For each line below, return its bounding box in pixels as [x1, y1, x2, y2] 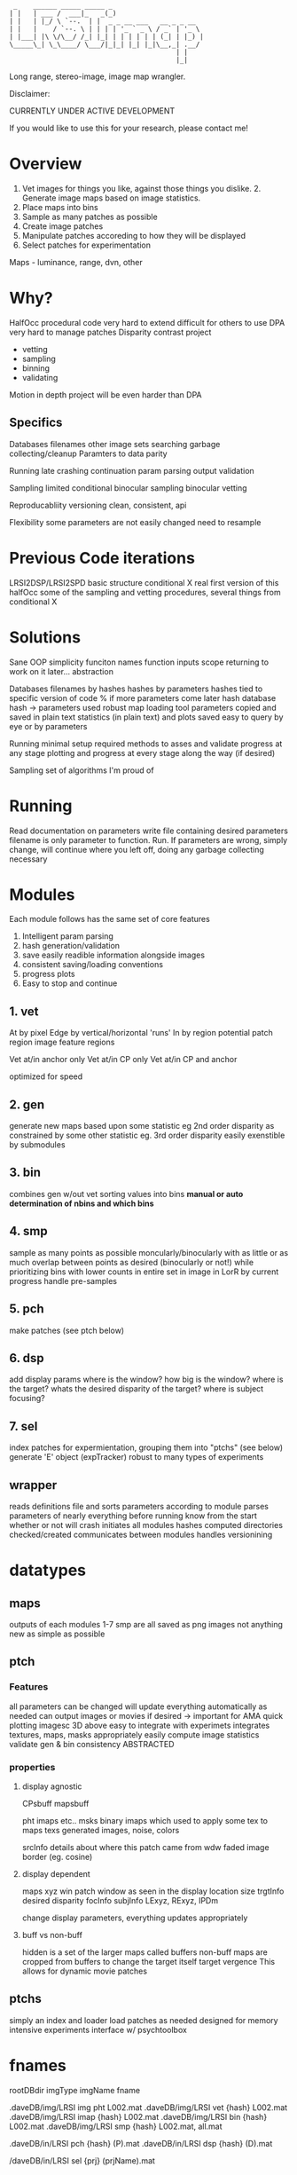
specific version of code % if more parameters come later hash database [9, 692, 277, 703]
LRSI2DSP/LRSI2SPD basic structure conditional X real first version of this [9, 577, 279, 587]
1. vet [9, 1004, 39, 1019]
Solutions [9, 627, 82, 647]
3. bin [9, 1165, 42, 1180]
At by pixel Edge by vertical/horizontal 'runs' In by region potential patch [9, 1028, 273, 1038]
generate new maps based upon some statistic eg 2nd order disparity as [9, 1121, 275, 1131]
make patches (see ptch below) [9, 1325, 125, 1336]
